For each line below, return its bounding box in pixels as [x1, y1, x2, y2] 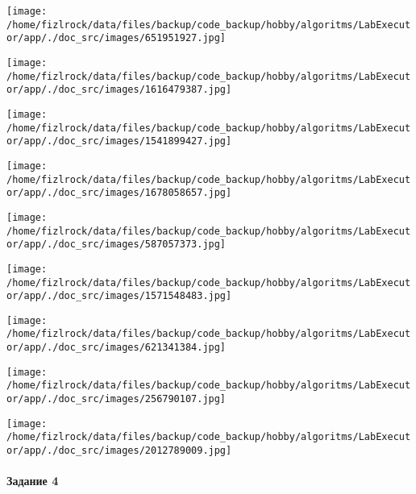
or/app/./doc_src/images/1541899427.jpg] [6, 135, 232, 147]
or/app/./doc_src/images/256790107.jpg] [6, 393, 227, 405]
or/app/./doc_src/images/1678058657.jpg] [6, 187, 232, 199]
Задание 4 [6, 472, 59, 489]
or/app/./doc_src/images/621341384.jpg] [6, 342, 227, 354]
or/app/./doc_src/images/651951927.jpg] [6, 32, 227, 44]
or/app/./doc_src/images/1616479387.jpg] [6, 84, 232, 96]
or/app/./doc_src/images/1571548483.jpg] [6, 290, 232, 302]
